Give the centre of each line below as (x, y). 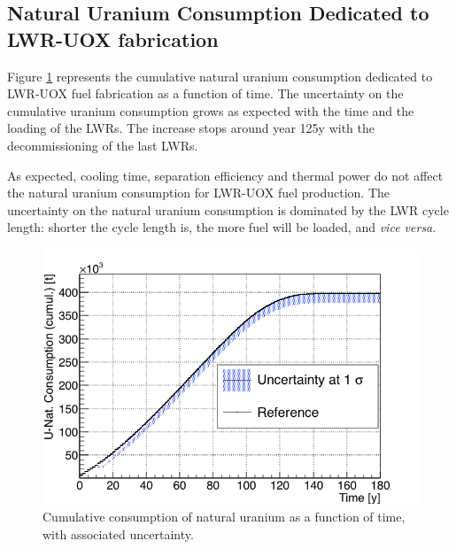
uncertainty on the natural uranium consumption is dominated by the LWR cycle (228, 209)
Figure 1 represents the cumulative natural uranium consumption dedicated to (220, 76)
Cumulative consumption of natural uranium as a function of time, (224, 517)
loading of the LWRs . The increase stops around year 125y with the (191, 128)
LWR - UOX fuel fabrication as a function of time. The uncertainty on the (205, 93)
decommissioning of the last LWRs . (103, 145)
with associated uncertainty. (118, 534)
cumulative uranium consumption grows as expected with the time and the (211, 110)
